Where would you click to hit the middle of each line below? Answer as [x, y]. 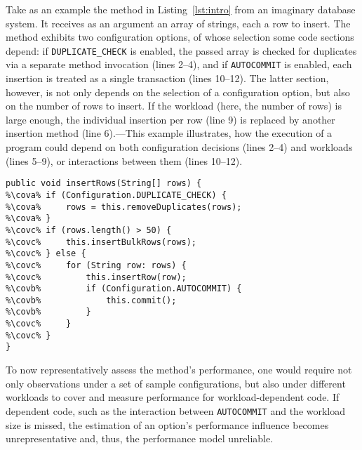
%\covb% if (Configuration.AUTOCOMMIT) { [124, 289]
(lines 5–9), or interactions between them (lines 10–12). [124, 160]
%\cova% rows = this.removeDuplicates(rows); [124, 207]
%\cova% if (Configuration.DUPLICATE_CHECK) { [116, 195]
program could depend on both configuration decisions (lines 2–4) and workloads [179, 147]
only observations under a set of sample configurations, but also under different [176, 383]
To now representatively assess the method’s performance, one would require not [179, 370]
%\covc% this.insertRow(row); [96, 277]
